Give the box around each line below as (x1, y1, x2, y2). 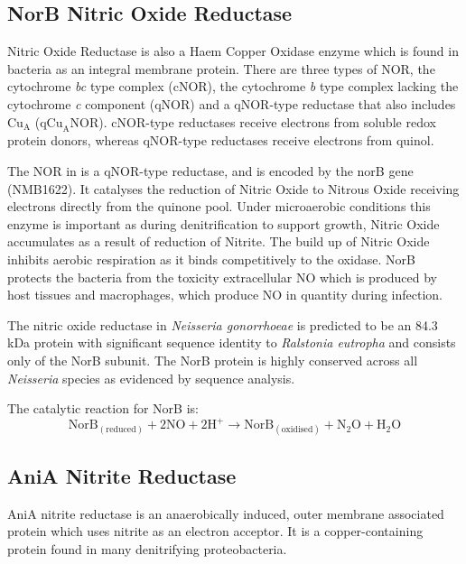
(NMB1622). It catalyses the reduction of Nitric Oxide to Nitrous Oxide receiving (7, 179, 460, 198)
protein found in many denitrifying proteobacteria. (7, 539, 287, 558)
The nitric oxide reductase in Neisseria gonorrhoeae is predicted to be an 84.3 (7, 315, 438, 334)
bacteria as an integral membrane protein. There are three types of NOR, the (7, 59, 435, 78)
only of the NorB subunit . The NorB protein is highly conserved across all (7, 350, 418, 369)
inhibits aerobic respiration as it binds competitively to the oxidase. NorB (7, 249, 415, 268)
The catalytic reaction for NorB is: (7, 399, 199, 418)
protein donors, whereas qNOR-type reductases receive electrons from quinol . (7, 131, 434, 150)
